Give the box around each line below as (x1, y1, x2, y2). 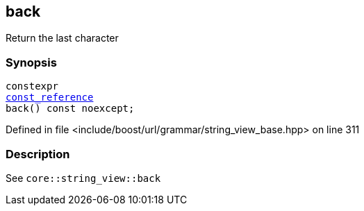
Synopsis (6, 55, 57, 69)
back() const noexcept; (6, 103, 135, 115)
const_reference (6, 92, 94, 103)
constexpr (6, 81, 58, 92)
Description (6, 146, 70, 161)
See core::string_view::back (6, 171, 161, 184)
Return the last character (6, 32, 119, 44)
